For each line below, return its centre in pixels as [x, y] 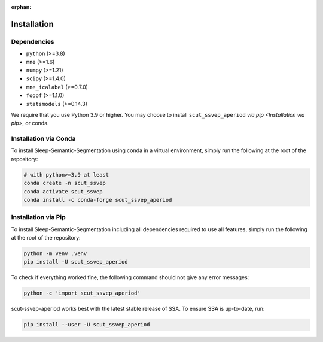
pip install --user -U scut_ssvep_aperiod [87, 325]
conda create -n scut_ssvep [65, 183]
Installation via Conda [43, 139]
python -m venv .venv [55, 254]
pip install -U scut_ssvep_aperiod [76, 262]
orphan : [21, 7]
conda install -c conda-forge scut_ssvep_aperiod [98, 200]
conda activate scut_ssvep [63, 191]
